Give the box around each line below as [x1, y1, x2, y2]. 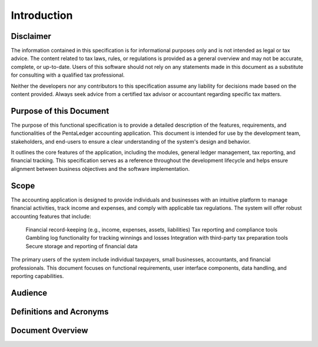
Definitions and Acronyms [11, 306, 109, 316]
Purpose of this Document [11, 106, 110, 116]
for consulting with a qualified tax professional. [11, 71, 125, 79]
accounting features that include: [11, 213, 91, 220]
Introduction [11, 9, 73, 22]
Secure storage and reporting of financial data [25, 242, 138, 250]
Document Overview [11, 325, 88, 335]
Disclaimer [11, 31, 51, 41]
